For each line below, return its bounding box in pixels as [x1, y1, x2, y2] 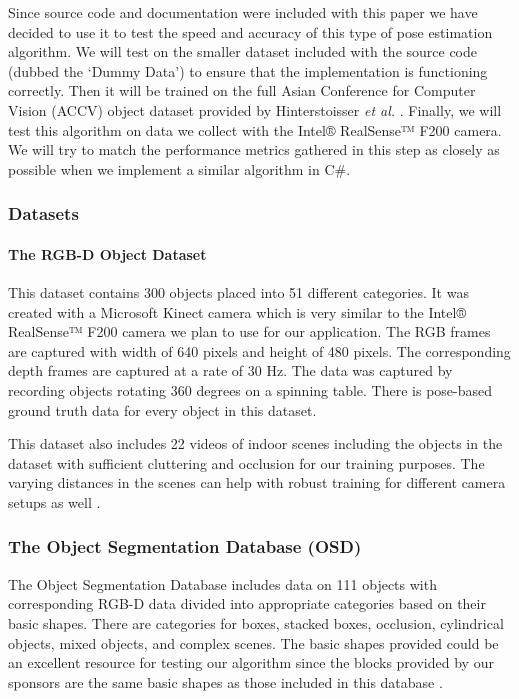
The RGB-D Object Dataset [8, 243, 207, 264]
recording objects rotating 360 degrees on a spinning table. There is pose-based [8, 379, 493, 400]
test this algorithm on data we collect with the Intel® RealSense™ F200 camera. [8, 119, 502, 140]
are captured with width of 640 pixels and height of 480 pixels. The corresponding [8, 340, 511, 361]
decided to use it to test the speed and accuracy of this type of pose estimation [8, 21, 493, 42]
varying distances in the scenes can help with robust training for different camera [8, 472, 506, 493]
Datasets [8, 201, 79, 226]
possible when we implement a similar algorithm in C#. [8, 158, 351, 179]
